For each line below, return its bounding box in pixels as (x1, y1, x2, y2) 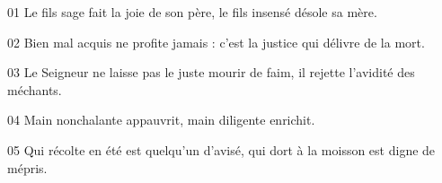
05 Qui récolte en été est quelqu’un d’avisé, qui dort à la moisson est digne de (7, 140, 436, 159)
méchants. (7, 80, 62, 99)
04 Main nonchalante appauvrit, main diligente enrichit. (7, 110, 315, 129)
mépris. (7, 158, 48, 177)
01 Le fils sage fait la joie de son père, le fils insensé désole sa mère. (7, 3, 377, 21)
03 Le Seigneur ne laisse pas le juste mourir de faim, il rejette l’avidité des (7, 63, 415, 82)
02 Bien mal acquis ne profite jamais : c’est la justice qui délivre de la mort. (7, 32, 425, 51)
